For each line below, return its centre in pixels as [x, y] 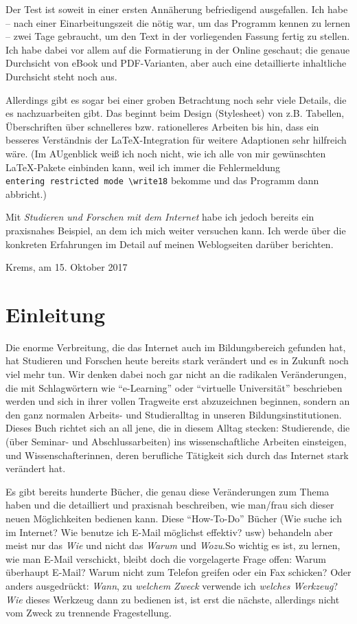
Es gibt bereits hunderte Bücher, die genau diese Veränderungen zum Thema [168, 491]
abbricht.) [26, 193]
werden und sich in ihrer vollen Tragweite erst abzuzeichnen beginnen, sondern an [178, 401]
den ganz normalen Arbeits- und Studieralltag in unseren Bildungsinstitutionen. [174, 414]
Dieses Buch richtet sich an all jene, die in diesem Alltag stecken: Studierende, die [178, 428]
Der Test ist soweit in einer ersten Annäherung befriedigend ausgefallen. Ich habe [177, 9]
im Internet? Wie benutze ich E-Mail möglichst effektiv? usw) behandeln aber [169, 532]
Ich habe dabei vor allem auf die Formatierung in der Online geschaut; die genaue [178, 49]
